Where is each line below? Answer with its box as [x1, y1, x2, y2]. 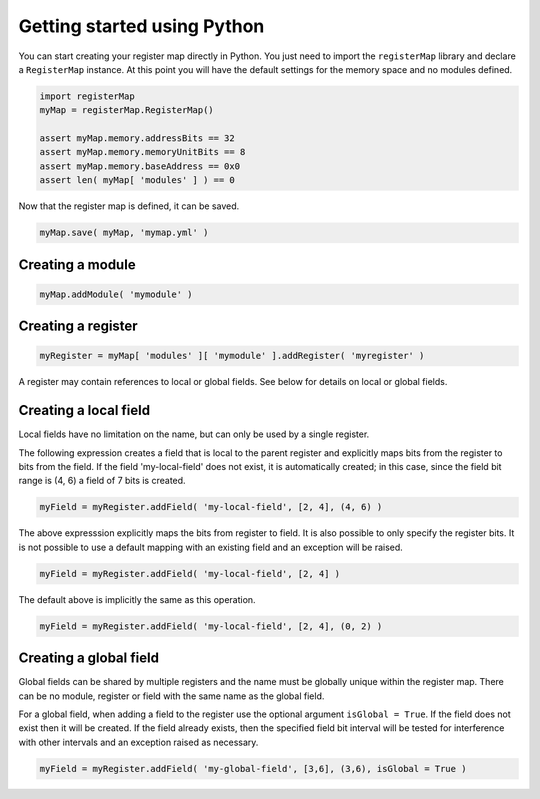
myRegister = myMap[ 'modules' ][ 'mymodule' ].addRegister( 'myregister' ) [39, 350, 425, 362]
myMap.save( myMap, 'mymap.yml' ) [39, 227, 209, 239]
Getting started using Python [18, 15, 265, 37]
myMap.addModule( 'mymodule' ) [39, 288, 194, 300]
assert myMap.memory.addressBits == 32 [39, 133, 235, 144]
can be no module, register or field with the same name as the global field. [18, 690, 325, 702]
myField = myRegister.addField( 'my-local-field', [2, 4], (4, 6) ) [39, 501, 383, 513]
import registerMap [39, 90, 135, 102]
